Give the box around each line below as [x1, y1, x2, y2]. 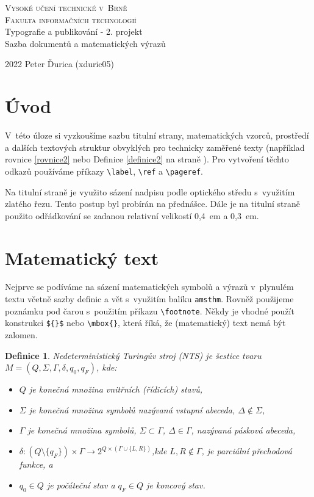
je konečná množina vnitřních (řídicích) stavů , [29, 383, 203, 396]
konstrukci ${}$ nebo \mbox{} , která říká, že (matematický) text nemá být [5, 316, 286, 329]
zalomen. [5, 328, 38, 341]
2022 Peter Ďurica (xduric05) [5, 57, 115, 70]
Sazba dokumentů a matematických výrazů [5, 37, 166, 49]
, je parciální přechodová [201, 444, 293, 457]
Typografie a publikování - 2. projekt [5, 25, 143, 38]
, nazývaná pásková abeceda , [191, 424, 296, 437]
